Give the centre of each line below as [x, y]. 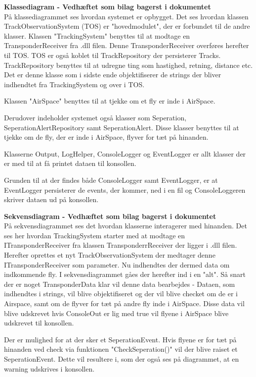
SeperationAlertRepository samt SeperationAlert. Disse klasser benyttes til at [122, 127]
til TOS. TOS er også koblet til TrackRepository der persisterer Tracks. [112, 55]
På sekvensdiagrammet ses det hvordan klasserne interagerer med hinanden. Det [126, 226]
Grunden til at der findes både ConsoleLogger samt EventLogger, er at [111, 180]
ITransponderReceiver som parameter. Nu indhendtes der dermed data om [117, 264]
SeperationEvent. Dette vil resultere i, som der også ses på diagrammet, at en [122, 359]
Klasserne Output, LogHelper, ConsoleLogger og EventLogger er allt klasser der [125, 153]
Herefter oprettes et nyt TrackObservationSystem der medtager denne [110, 255]
